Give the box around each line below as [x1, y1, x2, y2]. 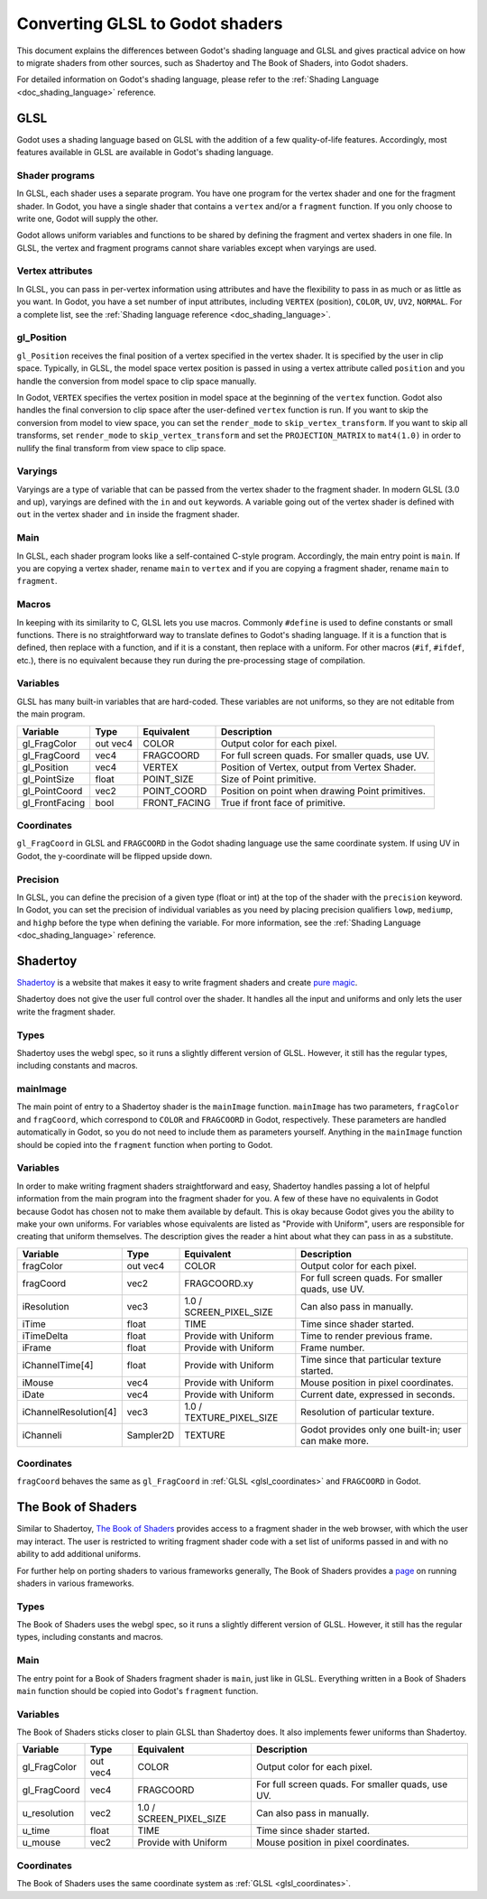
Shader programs [16, 169, 95, 181]
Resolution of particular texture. [300, 1405, 435, 1418]
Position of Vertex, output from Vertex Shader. [221, 761, 417, 773]
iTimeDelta [22, 1329, 69, 1342]
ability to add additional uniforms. [16, 1549, 142, 1560]
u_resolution [22, 1807, 75, 1820]
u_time [22, 1824, 51, 1837]
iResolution [22, 1300, 69, 1312]
